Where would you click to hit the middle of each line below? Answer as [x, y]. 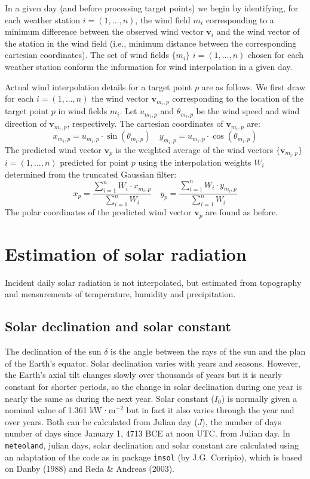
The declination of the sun [53, 351]
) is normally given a [259, 398]
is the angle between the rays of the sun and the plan [208, 351]
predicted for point [94, 162]
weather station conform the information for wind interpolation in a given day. [149, 66]
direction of [26, 123]
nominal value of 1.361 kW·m [60, 410]
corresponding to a [240, 19]
